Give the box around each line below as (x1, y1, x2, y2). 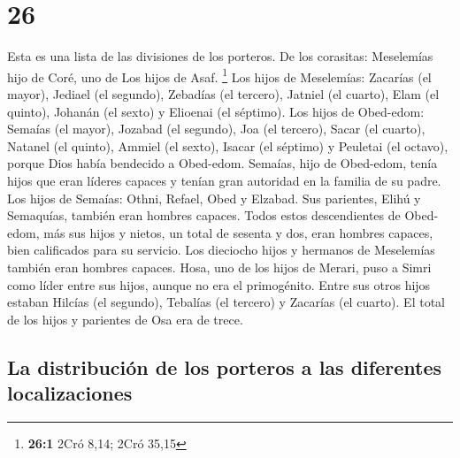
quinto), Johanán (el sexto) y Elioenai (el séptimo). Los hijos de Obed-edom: (7, 102, 425, 120)
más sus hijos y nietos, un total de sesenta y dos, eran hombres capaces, (43, 223, 433, 241)
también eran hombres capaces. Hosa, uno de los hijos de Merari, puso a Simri (7, 257, 432, 276)
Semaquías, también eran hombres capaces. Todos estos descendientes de (7, 206, 401, 225)
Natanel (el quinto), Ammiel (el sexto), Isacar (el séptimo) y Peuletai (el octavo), (7, 136, 448, 155)
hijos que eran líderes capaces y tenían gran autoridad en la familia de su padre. (7, 171, 441, 189)
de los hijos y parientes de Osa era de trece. (7, 309, 243, 328)
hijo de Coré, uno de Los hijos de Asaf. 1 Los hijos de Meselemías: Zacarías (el (7, 65, 432, 86)
